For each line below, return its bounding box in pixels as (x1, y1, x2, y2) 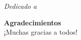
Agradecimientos (4, 17, 61, 27)
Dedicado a (4, 1, 37, 11)
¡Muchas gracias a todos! (4, 27, 78, 37)
